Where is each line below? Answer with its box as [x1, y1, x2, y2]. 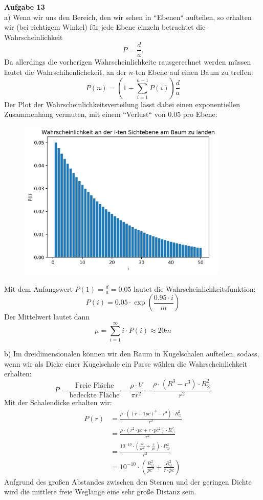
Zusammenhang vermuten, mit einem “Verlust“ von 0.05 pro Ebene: [4, 109, 217, 119]
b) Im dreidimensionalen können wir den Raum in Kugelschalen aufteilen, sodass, [4, 348, 259, 359]
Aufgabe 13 [4, 2, 45, 12]
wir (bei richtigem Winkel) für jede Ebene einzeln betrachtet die [4, 22, 206, 32]
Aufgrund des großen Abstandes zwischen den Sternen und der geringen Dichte [4, 476, 252, 487]
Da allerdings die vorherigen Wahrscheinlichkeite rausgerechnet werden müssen [4, 56, 251, 67]
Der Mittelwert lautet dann [4, 311, 90, 322]
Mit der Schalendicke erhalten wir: [4, 397, 112, 408]
